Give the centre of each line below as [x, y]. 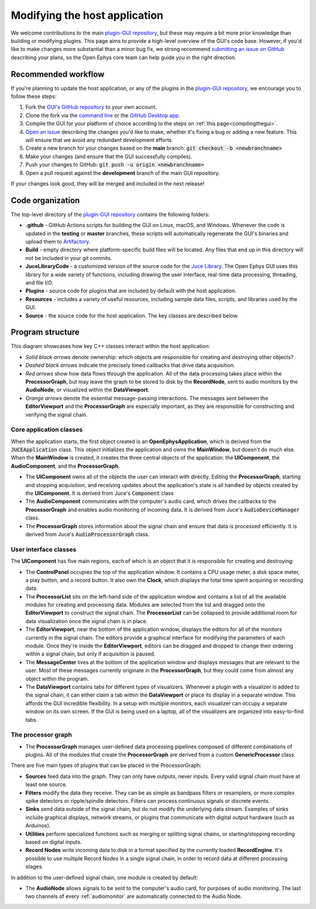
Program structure [45, 332]
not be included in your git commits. [69, 258]
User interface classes [44, 549]
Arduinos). [38, 826]
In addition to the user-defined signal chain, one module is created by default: [104, 877]
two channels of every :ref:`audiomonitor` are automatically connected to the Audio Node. [134, 896]
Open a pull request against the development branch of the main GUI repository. [123, 173]
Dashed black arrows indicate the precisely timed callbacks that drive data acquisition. [130, 365]
